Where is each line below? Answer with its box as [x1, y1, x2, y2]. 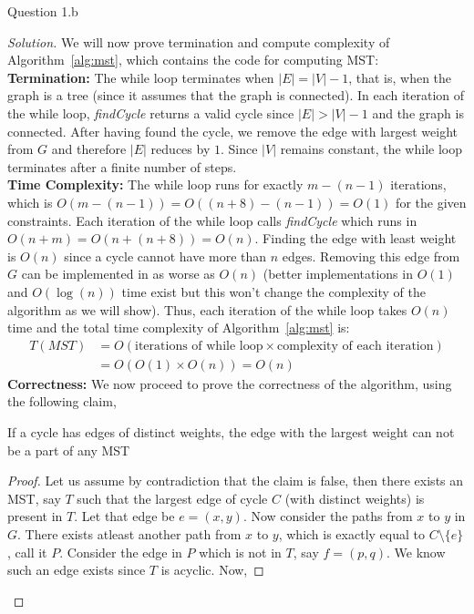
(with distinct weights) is [284, 488, 425, 507]
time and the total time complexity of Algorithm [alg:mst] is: [7, 318, 350, 337]
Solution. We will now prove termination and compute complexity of [7, 32, 390, 51]
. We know [386, 542, 446, 561]
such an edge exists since [7, 560, 146, 579]
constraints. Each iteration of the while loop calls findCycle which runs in [7, 210, 417, 230]
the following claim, [7, 392, 117, 411]
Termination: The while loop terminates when [7, 67, 274, 87]
